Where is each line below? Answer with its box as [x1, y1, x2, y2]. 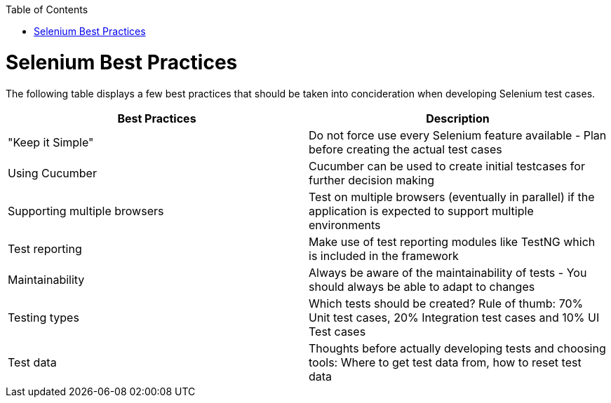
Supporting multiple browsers [8, 203, 164, 218]
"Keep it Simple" [8, 135, 94, 149]
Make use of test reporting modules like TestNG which [309, 234, 596, 249]
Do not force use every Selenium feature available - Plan [309, 128, 607, 142]
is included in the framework [309, 248, 459, 263]
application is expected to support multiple [309, 203, 534, 218]
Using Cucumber [8, 165, 97, 180]
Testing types [8, 310, 79, 325]
